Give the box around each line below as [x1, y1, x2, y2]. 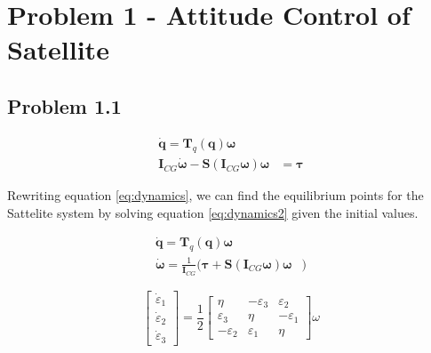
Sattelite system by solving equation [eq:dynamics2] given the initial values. [7, 203, 419, 221]
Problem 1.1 [7, 92, 122, 119]
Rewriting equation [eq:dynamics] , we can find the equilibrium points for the [7, 186, 424, 205]
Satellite [7, 31, 109, 68]
